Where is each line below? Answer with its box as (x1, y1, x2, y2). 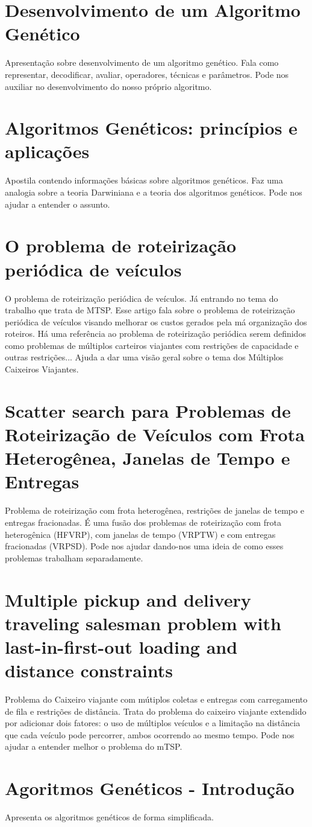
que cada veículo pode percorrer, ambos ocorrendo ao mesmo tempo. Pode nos (5, 728, 295, 741)
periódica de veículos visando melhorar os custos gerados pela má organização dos (5, 315, 307, 328)
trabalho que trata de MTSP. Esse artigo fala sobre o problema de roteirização (5, 304, 295, 316)
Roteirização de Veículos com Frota (5, 422, 305, 447)
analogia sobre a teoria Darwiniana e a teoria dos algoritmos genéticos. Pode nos (5, 186, 302, 198)
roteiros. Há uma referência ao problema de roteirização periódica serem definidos (5, 327, 306, 340)
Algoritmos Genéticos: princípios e (5, 115, 298, 140)
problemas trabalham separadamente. (5, 551, 143, 564)
